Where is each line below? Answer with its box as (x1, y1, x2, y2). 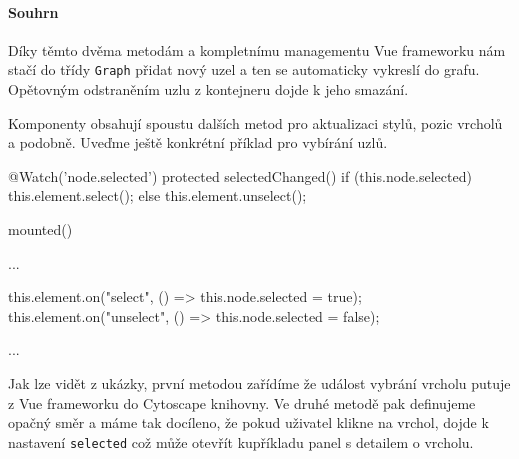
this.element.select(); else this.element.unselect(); (8, 185, 307, 206)
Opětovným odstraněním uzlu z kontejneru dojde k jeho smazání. (8, 79, 409, 100)
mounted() (8, 219, 73, 240)
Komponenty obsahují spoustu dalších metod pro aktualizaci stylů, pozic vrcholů (8, 112, 503, 133)
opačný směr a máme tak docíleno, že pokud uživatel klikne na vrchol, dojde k (8, 412, 489, 433)
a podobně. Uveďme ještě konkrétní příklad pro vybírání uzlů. (8, 132, 388, 153)
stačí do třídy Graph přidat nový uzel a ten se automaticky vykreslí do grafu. (8, 59, 480, 80)
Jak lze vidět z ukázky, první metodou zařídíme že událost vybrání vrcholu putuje (8, 372, 511, 393)
